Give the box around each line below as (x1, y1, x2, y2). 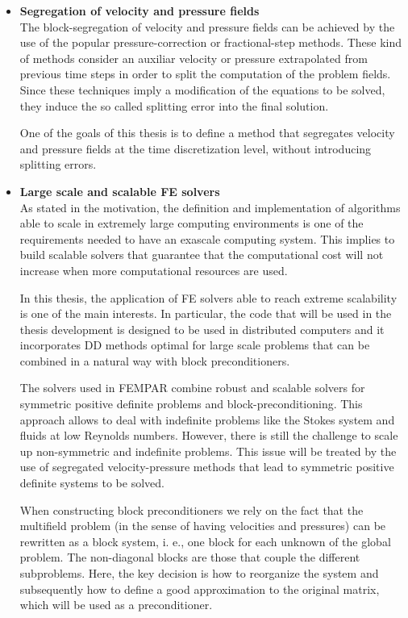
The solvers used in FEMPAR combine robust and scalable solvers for (19, 379, 365, 396)
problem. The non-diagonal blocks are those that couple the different (19, 549, 360, 566)
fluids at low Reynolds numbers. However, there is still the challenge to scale (19, 427, 398, 444)
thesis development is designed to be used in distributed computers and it (19, 320, 385, 337)
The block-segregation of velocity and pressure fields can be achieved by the (19, 18, 395, 35)
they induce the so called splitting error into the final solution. (19, 97, 329, 114)
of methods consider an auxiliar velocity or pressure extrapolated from (19, 49, 368, 66)
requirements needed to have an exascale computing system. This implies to (19, 230, 395, 247)
